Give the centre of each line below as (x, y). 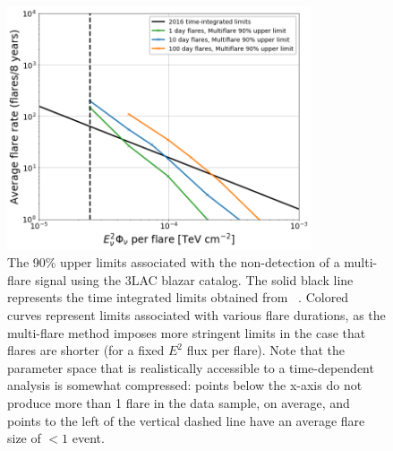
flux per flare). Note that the (265, 350)
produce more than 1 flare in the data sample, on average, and (179, 402)
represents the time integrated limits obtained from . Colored (178, 297)
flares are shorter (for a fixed (86, 350)
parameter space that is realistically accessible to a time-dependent (191, 367)
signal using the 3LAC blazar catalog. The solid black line (194, 279)
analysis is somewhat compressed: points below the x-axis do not (185, 385)
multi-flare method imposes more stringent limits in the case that (187, 332)
